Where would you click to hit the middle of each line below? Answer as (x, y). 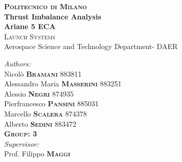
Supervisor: (21, 143)
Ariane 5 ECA (30, 26)
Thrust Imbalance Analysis (53, 16)
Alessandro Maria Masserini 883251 (63, 84)
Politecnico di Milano (45, 6)
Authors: (18, 63)
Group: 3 (21, 134)
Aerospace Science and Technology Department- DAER (91, 46)
